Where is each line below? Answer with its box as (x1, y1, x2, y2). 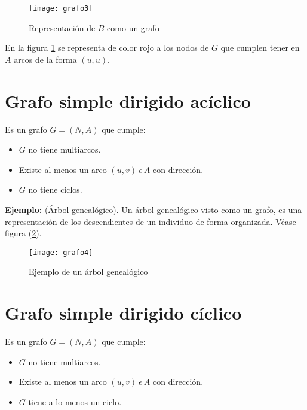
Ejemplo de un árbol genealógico (29, 265, 148, 278)
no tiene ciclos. (28, 183, 82, 196)
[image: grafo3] (29, 4, 93, 13)
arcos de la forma (14, 53, 77, 65)
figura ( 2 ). (5, 227, 42, 239)
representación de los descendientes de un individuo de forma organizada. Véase (5, 215, 296, 227)
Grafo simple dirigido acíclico (5, 88, 251, 113)
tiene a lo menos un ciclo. (28, 395, 122, 408)
